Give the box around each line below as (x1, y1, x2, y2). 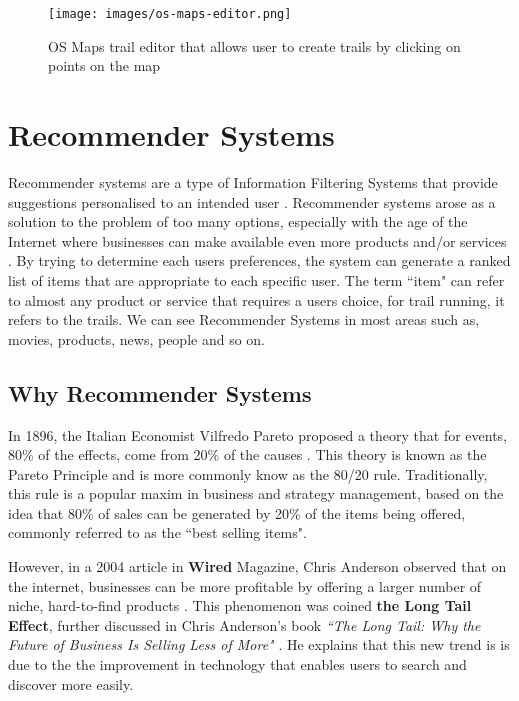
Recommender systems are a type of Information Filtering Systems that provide (8, 171, 498, 192)
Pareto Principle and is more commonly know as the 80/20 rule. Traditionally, (8, 463, 488, 484)
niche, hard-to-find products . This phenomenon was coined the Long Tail (8, 595, 472, 616)
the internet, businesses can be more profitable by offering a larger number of (8, 575, 482, 596)
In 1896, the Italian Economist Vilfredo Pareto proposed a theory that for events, (8, 424, 507, 445)
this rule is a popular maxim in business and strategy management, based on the (8, 483, 504, 504)
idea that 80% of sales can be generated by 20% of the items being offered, (8, 502, 466, 523)
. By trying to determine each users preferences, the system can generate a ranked (8, 250, 511, 271)
